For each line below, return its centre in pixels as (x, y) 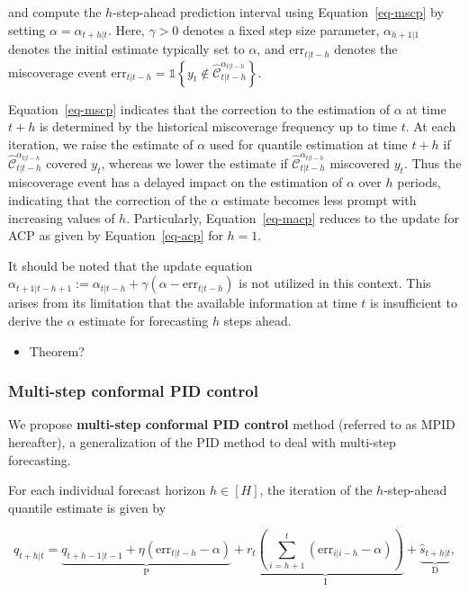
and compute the (55, 12)
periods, (419, 182)
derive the (36, 321)
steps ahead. (257, 321)
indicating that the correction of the (108, 200)
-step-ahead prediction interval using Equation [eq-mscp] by (278, 12)
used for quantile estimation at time (308, 144)
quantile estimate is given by (87, 507)
